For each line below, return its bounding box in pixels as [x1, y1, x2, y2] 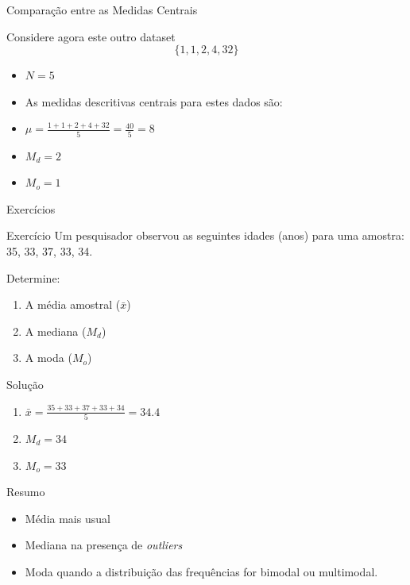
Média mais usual [25, 510, 110, 526]
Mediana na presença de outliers [25, 537, 183, 553]
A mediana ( [25, 322, 87, 339]
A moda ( [25, 349, 72, 366]
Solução [6, 376, 44, 393]
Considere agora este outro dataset [6, 28, 176, 44]
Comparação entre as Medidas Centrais [6, 2, 198, 17]
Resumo [6, 483, 45, 500]
